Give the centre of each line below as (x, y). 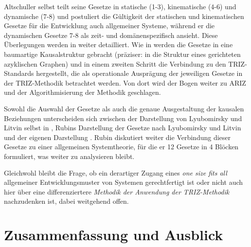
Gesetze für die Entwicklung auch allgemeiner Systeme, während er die (109, 26)
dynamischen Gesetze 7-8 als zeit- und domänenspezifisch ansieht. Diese (111, 35)
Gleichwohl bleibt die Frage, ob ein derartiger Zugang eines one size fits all (116, 172)
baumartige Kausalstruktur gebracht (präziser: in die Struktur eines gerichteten (122, 54)
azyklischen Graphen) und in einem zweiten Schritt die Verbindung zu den (115, 63)
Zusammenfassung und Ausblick (114, 235)
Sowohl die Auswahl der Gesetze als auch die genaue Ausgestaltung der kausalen (124, 108)
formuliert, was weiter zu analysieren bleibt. (69, 156)
